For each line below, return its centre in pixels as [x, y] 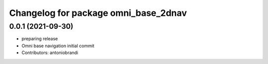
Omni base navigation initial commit [58, 46]
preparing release [40, 39]
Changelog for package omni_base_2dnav [98, 13]
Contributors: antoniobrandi [50, 53]
